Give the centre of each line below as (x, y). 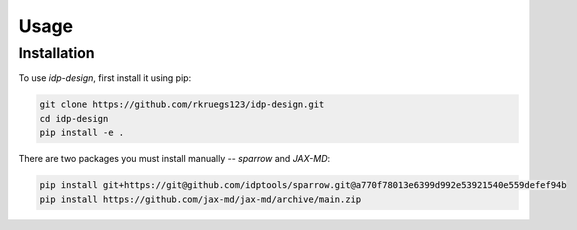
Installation (56, 53)
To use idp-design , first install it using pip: (105, 78)
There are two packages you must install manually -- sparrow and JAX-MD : (174, 159)
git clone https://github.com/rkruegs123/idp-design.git (182, 104)
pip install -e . (82, 133)
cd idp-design (74, 118)
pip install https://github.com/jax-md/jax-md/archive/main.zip (200, 199)
